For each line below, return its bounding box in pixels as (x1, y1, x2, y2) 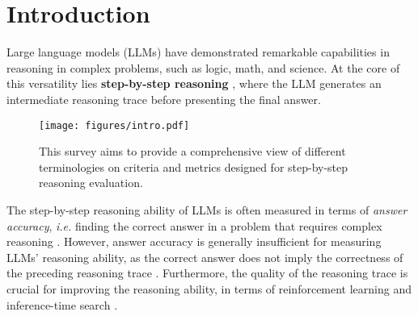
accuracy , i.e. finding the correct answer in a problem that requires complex (6, 217, 382, 234)
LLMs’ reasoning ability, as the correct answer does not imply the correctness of (6, 248, 403, 265)
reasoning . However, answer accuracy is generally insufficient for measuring (6, 233, 382, 250)
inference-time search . (6, 296, 118, 313)
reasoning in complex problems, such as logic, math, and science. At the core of (6, 59, 400, 76)
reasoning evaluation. (39, 174, 143, 191)
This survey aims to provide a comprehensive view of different (39, 143, 346, 160)
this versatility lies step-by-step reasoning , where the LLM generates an (6, 75, 382, 92)
